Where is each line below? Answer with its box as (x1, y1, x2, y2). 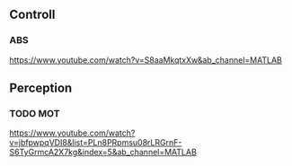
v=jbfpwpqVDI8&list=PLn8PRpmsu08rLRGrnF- (9, 137, 182, 148)
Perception (9, 81, 73, 96)
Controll (9, 7, 56, 22)
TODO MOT (9, 108, 60, 119)
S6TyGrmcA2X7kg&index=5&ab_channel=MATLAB (9, 147, 198, 158)
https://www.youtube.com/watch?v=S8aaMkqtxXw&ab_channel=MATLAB (9, 54, 283, 66)
